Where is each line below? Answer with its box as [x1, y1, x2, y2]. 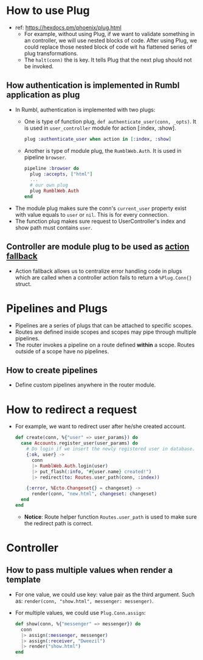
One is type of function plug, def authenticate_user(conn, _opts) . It [24, 118, 196, 125]
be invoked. [24, 62, 53, 70]
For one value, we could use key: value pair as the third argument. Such [15, 591, 195, 598]
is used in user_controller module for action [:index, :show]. [24, 124, 176, 132]
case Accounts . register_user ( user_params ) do [21, 440, 139, 446]
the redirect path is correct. [24, 519, 93, 527]
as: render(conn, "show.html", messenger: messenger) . [15, 597, 154, 605]
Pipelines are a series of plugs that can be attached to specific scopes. [15, 321, 193, 329]
